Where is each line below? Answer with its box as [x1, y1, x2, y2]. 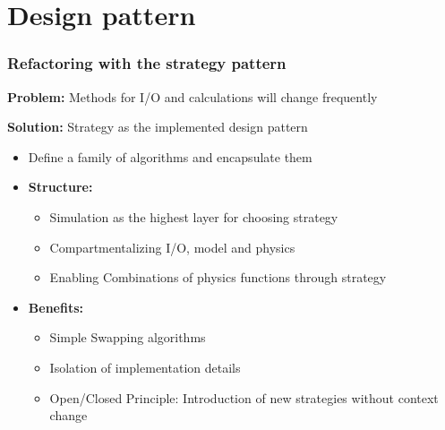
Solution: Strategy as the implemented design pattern [7, 117, 308, 136]
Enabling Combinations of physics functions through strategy [49, 268, 387, 287]
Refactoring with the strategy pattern [7, 52, 287, 74]
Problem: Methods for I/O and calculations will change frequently [7, 87, 378, 106]
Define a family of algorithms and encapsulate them [28, 147, 312, 166]
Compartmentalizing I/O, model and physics [49, 237, 295, 256]
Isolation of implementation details [49, 357, 241, 376]
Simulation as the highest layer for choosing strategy [49, 207, 338, 226]
